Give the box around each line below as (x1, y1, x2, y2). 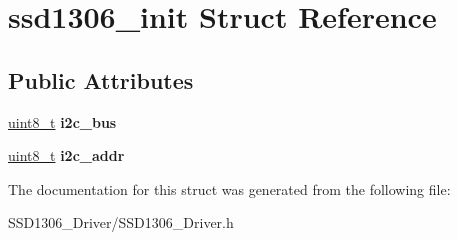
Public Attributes (8, 64, 194, 95)
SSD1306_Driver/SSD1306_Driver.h (8, 212, 234, 233)
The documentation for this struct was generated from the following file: (8, 178, 451, 199)
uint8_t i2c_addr (8, 145, 125, 166)
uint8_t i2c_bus (8, 111, 117, 132)
